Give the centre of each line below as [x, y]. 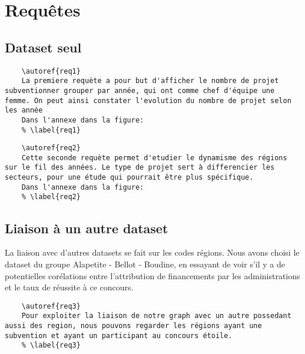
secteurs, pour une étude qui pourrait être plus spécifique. [129, 178]
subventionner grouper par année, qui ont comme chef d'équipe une [140, 90]
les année [24, 110]
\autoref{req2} [51, 148]
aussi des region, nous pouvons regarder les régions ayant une [133, 326]
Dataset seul [43, 47]
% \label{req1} [51, 130]
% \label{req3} [51, 345]
